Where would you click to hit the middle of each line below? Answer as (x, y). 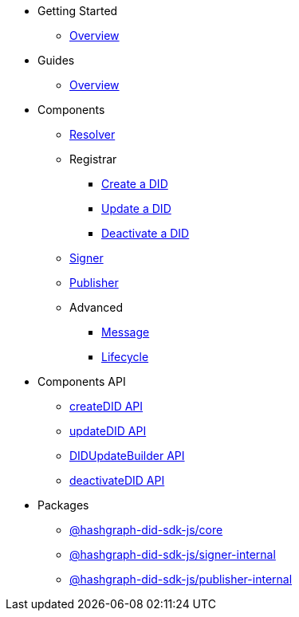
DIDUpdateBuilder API (127, 456)
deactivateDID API (117, 480)
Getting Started (78, 11)
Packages (63, 505)
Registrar (93, 159)
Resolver (92, 134)
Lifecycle (125, 357)
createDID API (106, 406)
